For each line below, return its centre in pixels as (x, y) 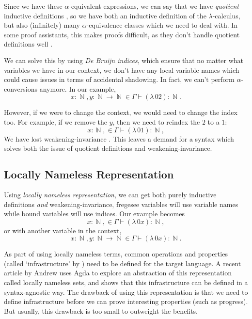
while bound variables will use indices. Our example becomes (94, 214)
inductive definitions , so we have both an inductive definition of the (105, 15)
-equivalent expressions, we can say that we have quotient (154, 6)
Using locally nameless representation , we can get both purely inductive (110, 194)
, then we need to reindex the (156, 121)
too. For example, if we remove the (55, 121)
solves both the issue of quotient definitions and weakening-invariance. (108, 148)
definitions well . (28, 44)
